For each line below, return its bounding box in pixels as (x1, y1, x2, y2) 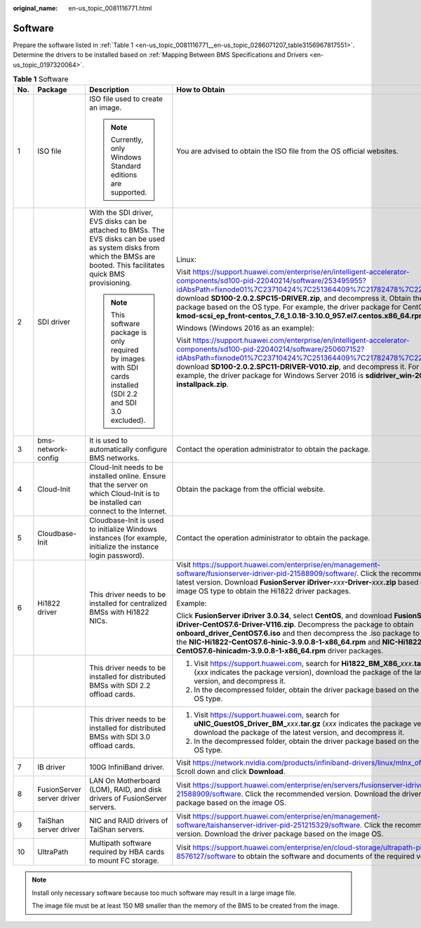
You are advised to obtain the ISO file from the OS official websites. (176, 146, 399, 156)
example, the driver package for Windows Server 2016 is (176, 371, 364, 381)
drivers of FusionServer (88, 794, 168, 804)
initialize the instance (88, 542, 159, 551)
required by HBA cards (88, 847, 165, 857)
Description (88, 85, 130, 95)
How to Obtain (176, 85, 225, 95)
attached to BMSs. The (88, 226, 165, 235)
